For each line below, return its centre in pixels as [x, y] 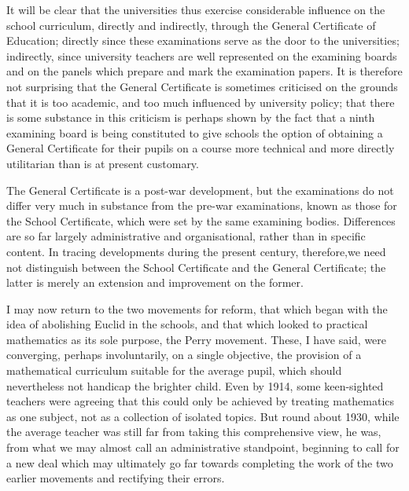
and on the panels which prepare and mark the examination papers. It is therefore [204, 71]
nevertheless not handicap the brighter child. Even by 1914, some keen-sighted [195, 385]
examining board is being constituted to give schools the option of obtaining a [195, 132]
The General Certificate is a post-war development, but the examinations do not [200, 190]
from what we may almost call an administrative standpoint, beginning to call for [203, 447]
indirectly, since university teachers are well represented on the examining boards [202, 55]
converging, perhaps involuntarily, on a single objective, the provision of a [184, 355]
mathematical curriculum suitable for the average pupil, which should [174, 370]
